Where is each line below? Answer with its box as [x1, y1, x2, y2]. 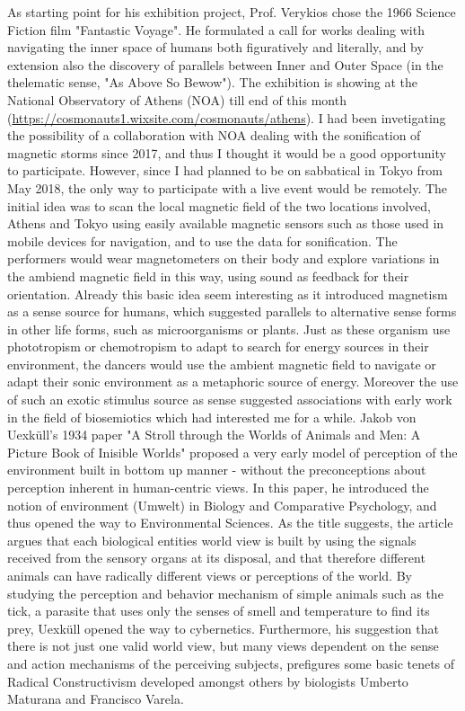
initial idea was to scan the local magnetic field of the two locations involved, [7, 196, 431, 215]
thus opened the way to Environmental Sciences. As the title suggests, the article [7, 513, 453, 532]
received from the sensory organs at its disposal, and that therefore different [7, 548, 426, 567]
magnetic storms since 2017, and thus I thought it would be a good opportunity [7, 143, 446, 162]
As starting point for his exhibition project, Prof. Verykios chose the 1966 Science [7, 3, 456, 21]
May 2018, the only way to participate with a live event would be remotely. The [7, 178, 448, 197]
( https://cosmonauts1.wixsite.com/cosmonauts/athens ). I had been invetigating [7, 108, 446, 127]
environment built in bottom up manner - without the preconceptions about [7, 460, 426, 479]
